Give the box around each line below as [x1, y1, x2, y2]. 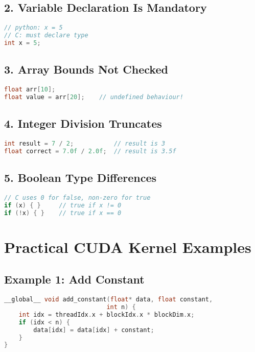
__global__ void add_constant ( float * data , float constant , [4, 296, 213, 303]
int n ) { [106, 303, 136, 311]
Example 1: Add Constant [4, 271, 145, 287]
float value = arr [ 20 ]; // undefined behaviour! [4, 93, 183, 101]
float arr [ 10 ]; [4, 86, 56, 93]
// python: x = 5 [4, 24, 63, 32]
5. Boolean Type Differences [4, 170, 157, 185]
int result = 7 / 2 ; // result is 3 [4, 139, 166, 147]
